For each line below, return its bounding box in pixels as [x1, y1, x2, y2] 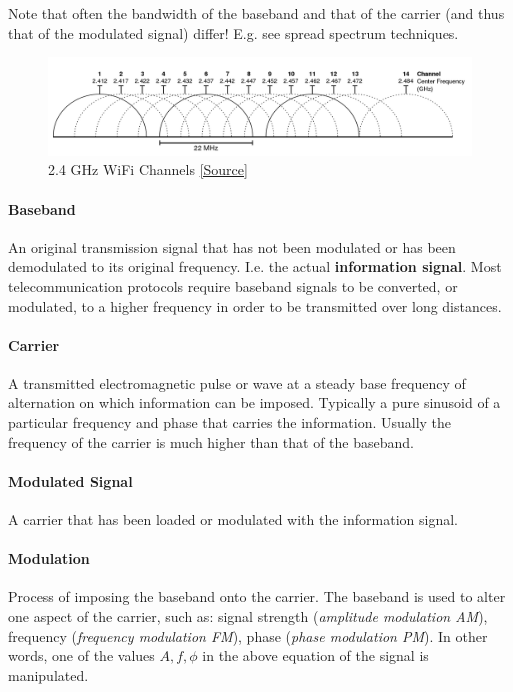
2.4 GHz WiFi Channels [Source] [48, 159, 248, 180]
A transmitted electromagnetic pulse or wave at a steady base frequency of [8, 372, 466, 393]
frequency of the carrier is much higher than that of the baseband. [8, 431, 414, 452]
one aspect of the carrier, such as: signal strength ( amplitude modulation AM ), [8, 606, 488, 627]
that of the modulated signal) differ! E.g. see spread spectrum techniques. [8, 22, 459, 43]
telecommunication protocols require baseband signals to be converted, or [8, 275, 458, 296]
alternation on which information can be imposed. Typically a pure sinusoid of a [8, 392, 501, 413]
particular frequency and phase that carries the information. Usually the [8, 412, 452, 433]
